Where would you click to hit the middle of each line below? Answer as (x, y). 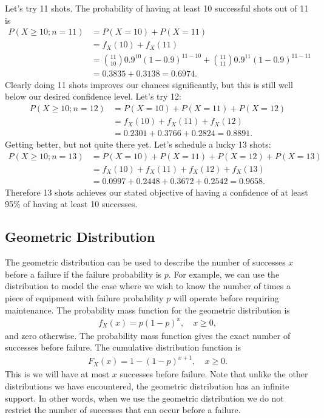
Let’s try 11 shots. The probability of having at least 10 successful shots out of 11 (157, 8)
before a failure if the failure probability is (83, 274)
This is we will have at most (57, 374)
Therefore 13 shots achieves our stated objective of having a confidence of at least (157, 192)
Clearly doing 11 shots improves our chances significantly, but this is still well (149, 84)
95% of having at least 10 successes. (71, 204)
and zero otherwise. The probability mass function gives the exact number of (148, 335)
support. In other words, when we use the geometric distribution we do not (144, 398)
